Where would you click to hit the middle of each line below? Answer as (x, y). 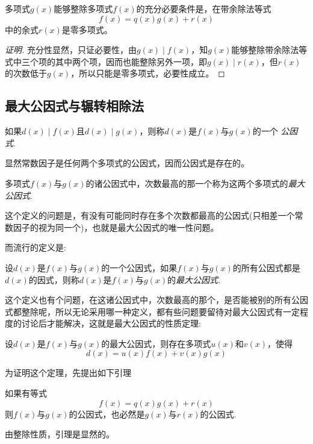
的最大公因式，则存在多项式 (156, 343)
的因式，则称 (54, 279)
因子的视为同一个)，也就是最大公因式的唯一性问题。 (116, 227)
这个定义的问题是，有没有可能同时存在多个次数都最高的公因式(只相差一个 (150, 215)
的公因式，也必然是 (107, 414)
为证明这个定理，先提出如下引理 (68, 373)
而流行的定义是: (36, 247)
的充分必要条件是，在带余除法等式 (204, 8)
